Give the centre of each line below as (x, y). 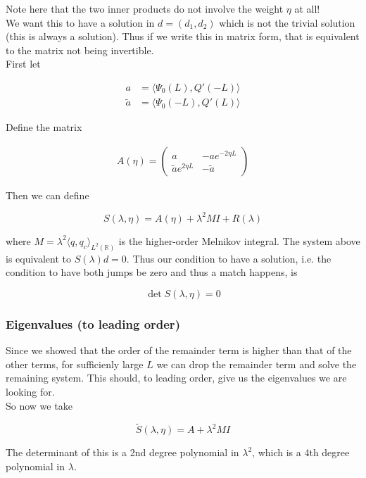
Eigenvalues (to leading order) (93, 323)
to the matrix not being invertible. (80, 50)
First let (23, 64)
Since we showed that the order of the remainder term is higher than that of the (179, 350)
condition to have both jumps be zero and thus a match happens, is (152, 272)
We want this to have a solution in (80, 22)
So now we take (39, 405)
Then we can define (48, 195)
